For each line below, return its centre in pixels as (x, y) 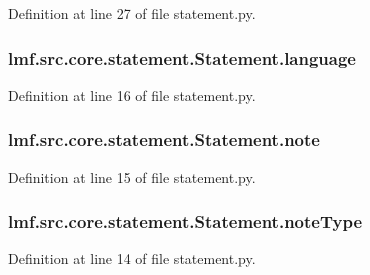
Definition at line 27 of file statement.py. (132, 13)
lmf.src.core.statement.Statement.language (182, 57)
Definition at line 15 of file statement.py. (132, 176)
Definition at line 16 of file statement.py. (132, 94)
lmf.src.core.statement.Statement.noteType (185, 221)
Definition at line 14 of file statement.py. (132, 258)
